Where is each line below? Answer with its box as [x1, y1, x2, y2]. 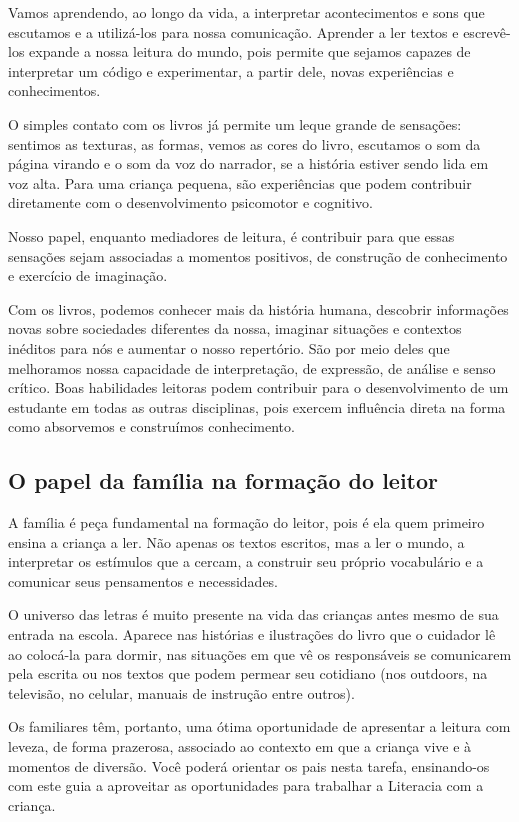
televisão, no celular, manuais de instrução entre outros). [8, 682, 355, 703]
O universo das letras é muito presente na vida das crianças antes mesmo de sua [8, 604, 499, 625]
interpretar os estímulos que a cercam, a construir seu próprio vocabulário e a [8, 551, 484, 572]
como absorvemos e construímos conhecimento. [8, 416, 295, 437]
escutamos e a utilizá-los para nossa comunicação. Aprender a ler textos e [8, 21, 459, 42]
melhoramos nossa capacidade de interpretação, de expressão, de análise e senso [8, 357, 496, 378]
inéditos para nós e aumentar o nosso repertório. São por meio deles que [8, 337, 450, 358]
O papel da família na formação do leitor [8, 465, 439, 496]
